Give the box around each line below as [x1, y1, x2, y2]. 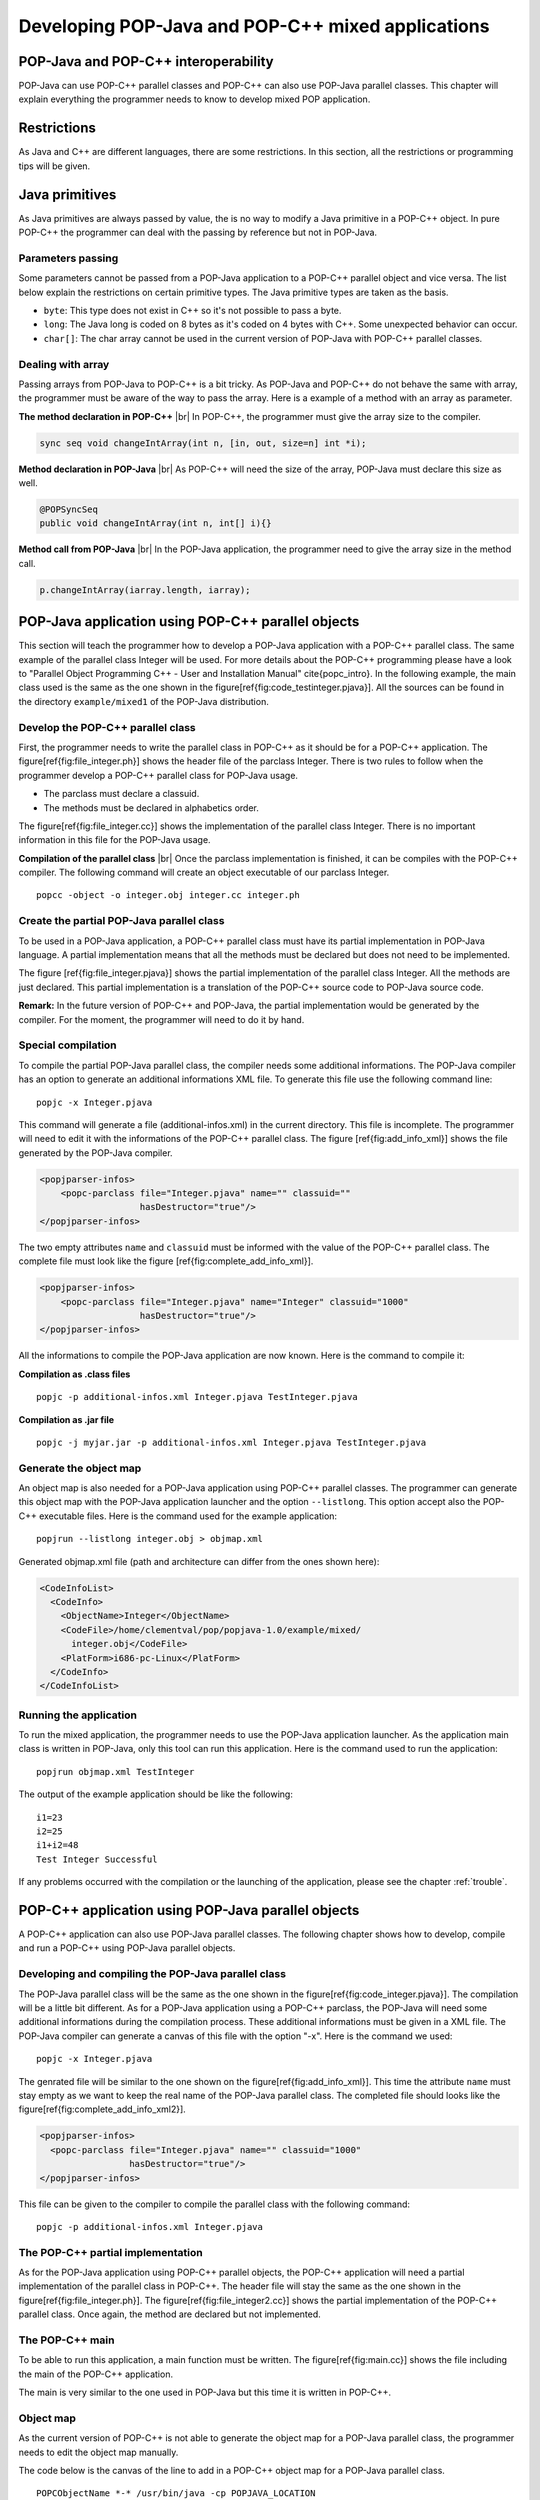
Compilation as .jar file [18, 1413, 115, 1425]
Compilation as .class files [18, 1368, 131, 1380]
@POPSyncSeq [39, 504, 99, 515]
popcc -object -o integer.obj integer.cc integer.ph [36, 890, 300, 901]
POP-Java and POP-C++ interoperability [18, 53, 274, 70]
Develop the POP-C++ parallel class [18, 720, 197, 734]
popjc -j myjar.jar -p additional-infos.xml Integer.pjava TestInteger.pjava [36, 1436, 427, 1448]
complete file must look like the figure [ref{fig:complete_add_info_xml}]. [18, 1255, 314, 1267]
